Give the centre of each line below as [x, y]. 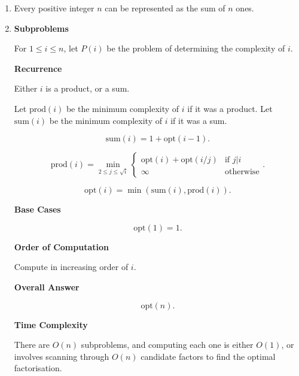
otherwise [242, 172]
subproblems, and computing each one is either [167, 345]
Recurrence [38, 68]
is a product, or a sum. [88, 88]
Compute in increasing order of [71, 267]
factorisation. [38, 368]
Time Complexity [51, 324]
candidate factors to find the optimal [208, 356]
